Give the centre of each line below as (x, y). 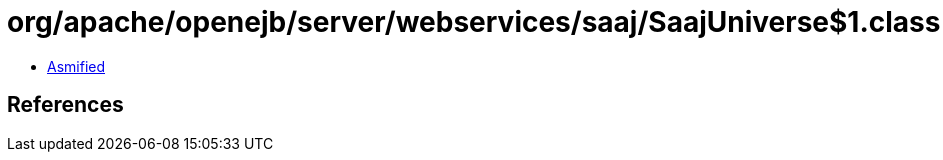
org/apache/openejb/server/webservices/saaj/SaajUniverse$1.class (474, 22)
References (65, 105)
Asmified (76, 66)
